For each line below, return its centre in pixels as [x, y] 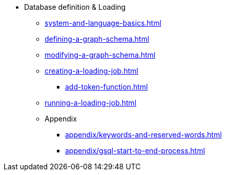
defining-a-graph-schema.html [97, 39]
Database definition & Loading [75, 7]
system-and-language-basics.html [103, 23]
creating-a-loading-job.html [91, 71]
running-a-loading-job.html [91, 103]
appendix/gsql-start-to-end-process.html [135, 151]
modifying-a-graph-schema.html [100, 55]
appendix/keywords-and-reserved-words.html [143, 135]
